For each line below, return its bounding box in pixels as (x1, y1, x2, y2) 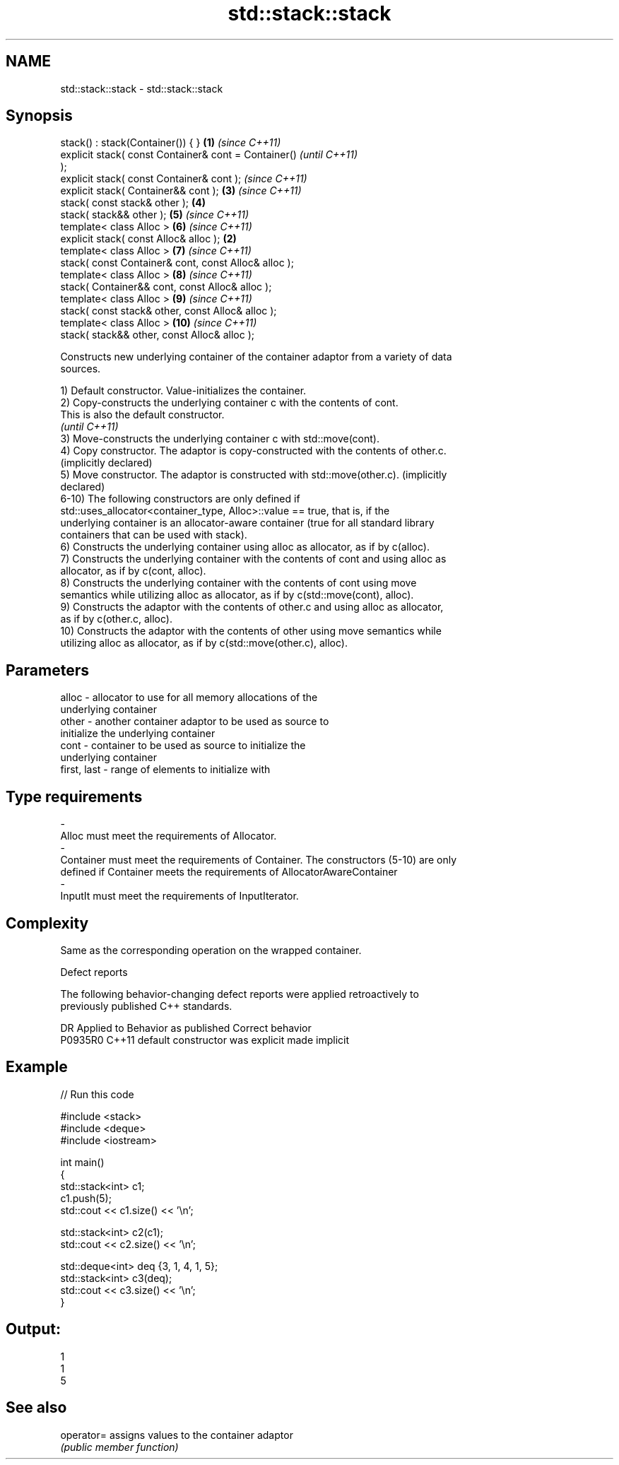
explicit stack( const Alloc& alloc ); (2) (60, 233, 237, 245)
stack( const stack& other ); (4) (60, 196, 206, 209)
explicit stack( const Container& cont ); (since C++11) (60, 172, 307, 185)
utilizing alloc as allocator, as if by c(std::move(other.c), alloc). (60, 637, 348, 649)
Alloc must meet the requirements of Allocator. (60, 830, 277, 842)
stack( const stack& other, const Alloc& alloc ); (60, 305, 277, 317)
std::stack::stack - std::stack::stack (60, 82, 223, 95)
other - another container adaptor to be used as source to (60, 715, 329, 728)
